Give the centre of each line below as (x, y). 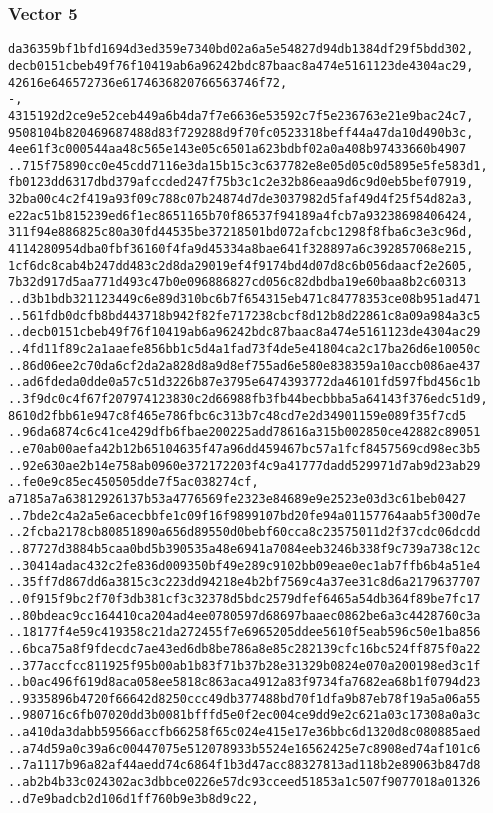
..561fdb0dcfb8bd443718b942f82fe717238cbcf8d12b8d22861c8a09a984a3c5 (244, 315)
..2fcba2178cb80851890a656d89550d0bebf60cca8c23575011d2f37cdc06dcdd (244, 532)
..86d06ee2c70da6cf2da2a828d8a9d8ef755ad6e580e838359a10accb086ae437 (244, 365)
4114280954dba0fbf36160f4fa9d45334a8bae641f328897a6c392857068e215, (241, 249)
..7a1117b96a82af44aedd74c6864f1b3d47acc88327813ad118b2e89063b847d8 (244, 765)
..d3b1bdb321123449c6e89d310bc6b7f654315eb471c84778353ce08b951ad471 (244, 299)
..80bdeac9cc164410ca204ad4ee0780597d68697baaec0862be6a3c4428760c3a (244, 615)
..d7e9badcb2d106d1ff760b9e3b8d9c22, (133, 798)
